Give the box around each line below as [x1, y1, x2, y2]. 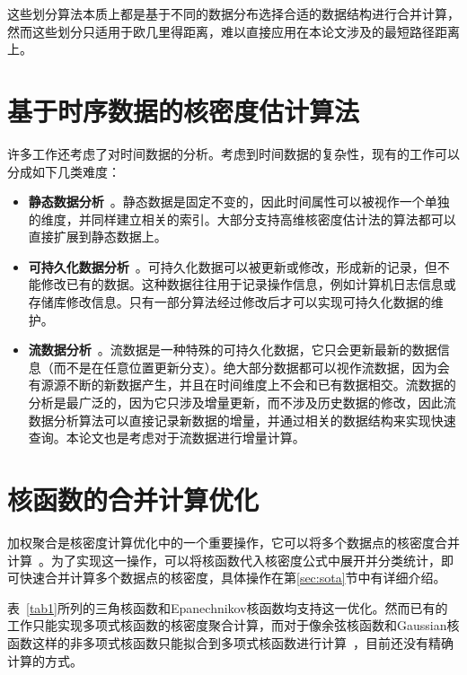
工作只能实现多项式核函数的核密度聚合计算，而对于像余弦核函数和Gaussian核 [7, 616, 460, 635]
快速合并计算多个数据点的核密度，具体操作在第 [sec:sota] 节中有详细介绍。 [19, 568, 446, 587]
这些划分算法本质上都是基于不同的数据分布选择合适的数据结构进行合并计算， [7, 4, 460, 22]
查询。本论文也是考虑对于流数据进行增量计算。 [28, 428, 305, 447]
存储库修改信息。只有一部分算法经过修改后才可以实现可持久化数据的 [28, 293, 431, 311]
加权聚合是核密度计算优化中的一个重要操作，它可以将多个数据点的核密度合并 [7, 532, 460, 551]
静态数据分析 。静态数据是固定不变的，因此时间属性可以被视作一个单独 [28, 192, 450, 211]
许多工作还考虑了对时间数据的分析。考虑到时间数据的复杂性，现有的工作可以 [7, 144, 460, 162]
